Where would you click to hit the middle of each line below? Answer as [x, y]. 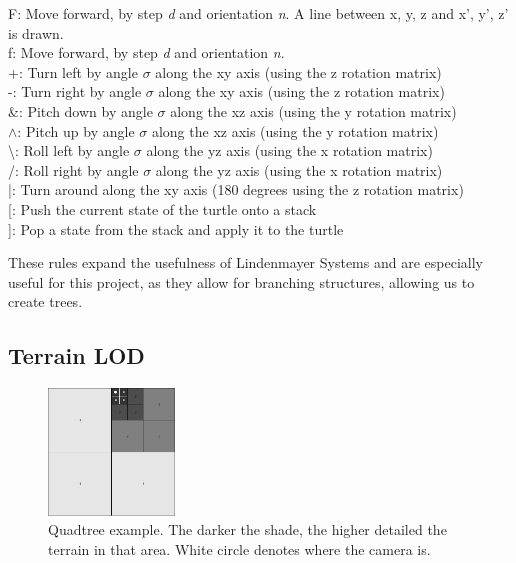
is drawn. [36, 32]
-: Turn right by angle [75, 91]
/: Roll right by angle [73, 169]
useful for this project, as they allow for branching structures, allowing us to [241, 281]
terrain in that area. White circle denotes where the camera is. [239, 548]
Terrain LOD [76, 355]
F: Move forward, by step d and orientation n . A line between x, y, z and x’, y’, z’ [258, 13]
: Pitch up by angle [76, 130]
